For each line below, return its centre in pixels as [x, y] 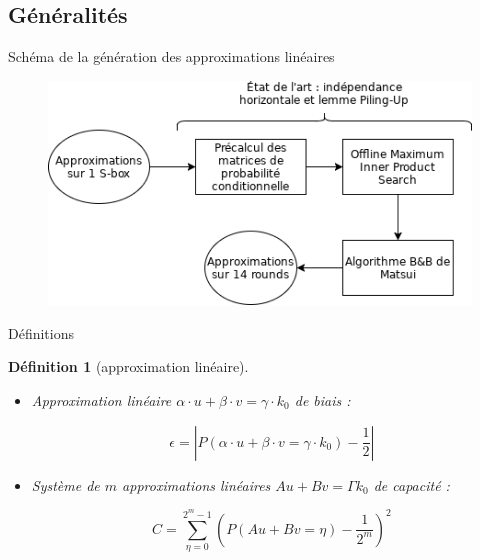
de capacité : [411, 484]
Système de [65, 484]
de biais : [322, 399]
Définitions [41, 332]
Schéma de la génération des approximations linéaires [171, 56]
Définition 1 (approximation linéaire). [128, 366]
